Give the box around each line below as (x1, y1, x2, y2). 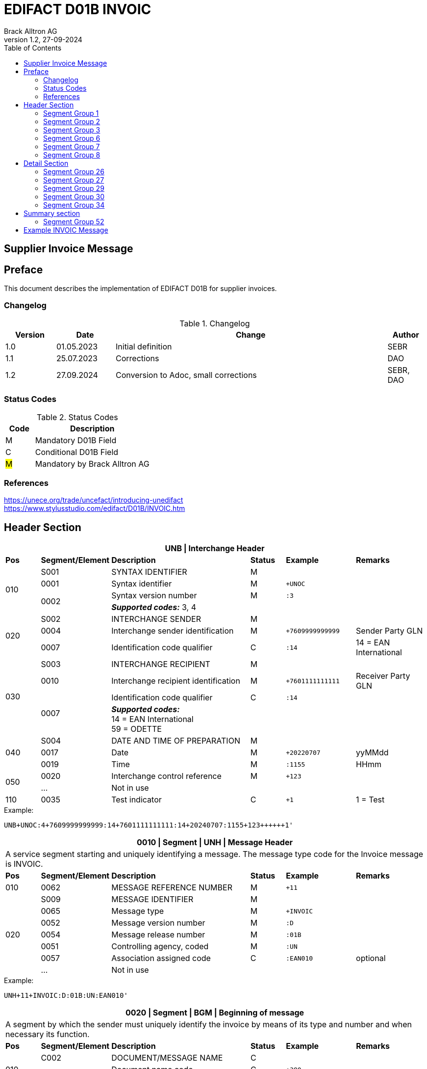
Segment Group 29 (43, 184, 104, 192)
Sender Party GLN (356, 626, 423, 636)
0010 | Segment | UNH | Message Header (137, 837, 293, 848)
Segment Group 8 (43, 150, 100, 159)
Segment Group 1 (43, 108, 99, 117)
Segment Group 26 (43, 167, 104, 176)
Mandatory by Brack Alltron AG (35, 458, 150, 469)
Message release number (111, 930, 205, 940)
